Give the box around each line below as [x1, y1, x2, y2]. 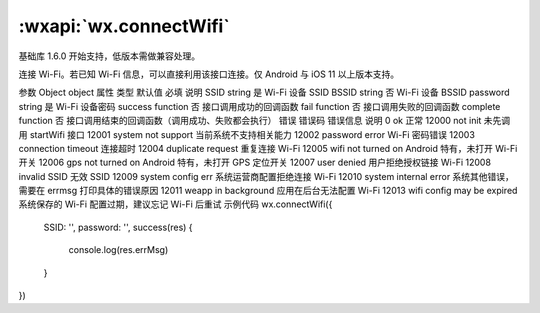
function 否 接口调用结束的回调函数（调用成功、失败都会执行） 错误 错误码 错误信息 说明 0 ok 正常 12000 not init [18, 115, 482, 127]
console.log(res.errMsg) [68, 244, 169, 256]
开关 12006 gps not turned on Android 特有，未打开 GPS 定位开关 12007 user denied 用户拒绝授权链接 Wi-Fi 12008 [18, 156, 492, 169]
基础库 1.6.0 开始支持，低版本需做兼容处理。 [18, 50, 200, 62]
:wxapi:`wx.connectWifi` [18, 15, 230, 37]
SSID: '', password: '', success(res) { [43, 221, 194, 233]
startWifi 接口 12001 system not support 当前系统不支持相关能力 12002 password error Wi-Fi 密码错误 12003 [29, 128, 475, 140]
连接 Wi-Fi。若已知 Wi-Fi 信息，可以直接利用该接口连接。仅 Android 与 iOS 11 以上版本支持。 [18, 68, 400, 80]
